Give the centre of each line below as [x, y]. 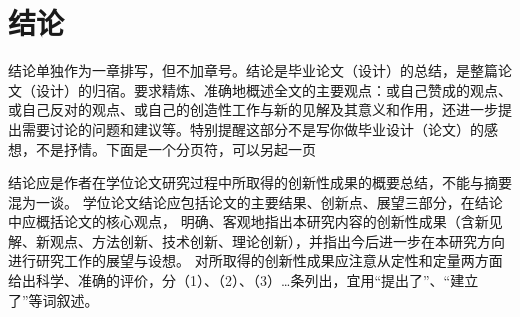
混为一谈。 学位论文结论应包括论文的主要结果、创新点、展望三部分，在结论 [255, 201]
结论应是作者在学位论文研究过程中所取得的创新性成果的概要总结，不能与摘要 [260, 182]
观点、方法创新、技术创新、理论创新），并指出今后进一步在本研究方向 [277, 240]
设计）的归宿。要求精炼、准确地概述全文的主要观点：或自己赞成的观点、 [273, 89]
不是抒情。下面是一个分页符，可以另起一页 [175, 148]
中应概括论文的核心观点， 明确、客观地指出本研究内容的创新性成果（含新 [248, 221]
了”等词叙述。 [53, 299]
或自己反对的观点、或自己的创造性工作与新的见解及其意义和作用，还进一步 [253, 109]
